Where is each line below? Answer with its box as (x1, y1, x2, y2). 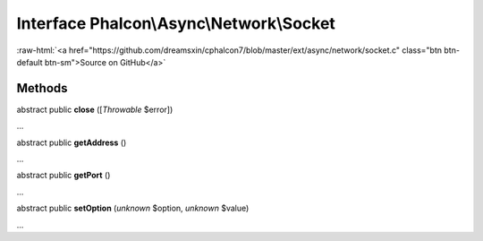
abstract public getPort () (16, 170, 111, 181)
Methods (16, 81, 68, 96)
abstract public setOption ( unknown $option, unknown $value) (16, 202, 250, 214)
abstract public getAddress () (16, 137, 127, 148)
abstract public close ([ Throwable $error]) (16, 104, 174, 115)
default (16, 56, 44, 67)
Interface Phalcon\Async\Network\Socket (16, 13, 335, 33)
